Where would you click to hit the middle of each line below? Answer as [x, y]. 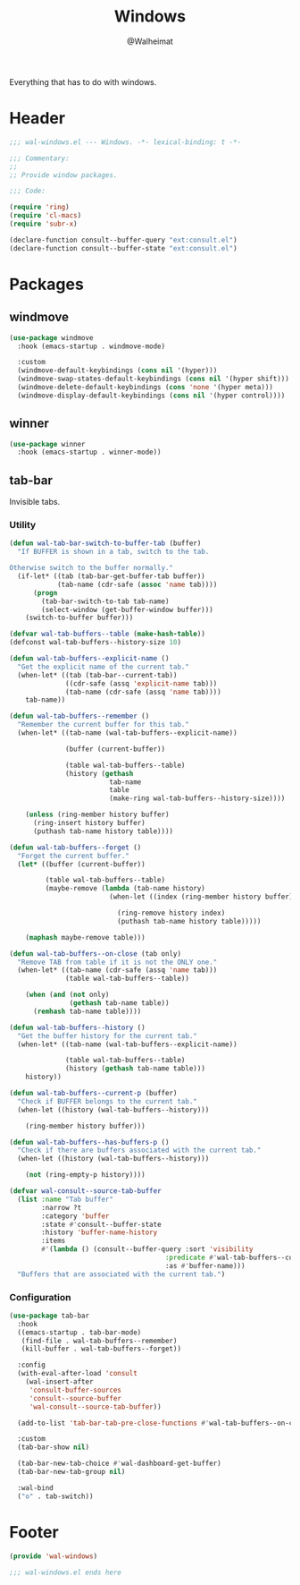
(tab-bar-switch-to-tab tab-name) [105, 601]
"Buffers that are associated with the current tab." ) [121, 1274]
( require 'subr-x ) [43, 224]
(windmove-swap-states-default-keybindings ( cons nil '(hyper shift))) [154, 379]
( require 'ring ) [39, 208]
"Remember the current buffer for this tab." [104, 725]
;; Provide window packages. [63, 175]
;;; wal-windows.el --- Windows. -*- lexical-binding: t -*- [125, 142]
